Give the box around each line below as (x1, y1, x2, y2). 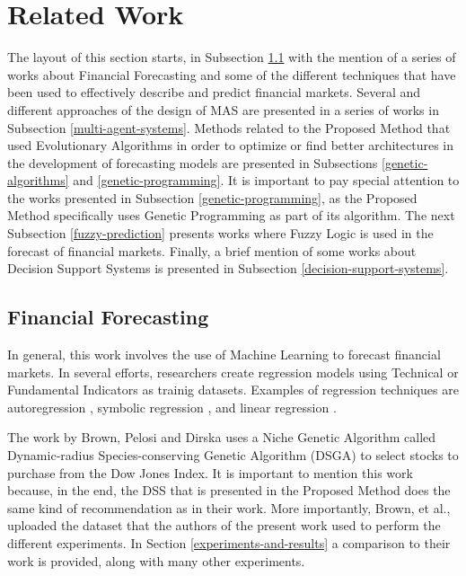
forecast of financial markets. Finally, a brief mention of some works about (7, 241, 417, 260)
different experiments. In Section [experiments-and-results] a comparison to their (7, 533, 451, 552)
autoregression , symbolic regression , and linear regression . (7, 397, 337, 416)
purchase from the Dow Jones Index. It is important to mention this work (7, 463, 413, 482)
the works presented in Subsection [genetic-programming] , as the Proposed (7, 188, 418, 207)
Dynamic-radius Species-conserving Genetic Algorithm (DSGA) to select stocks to (7, 446, 459, 465)
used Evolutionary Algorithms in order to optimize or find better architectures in (7, 136, 453, 155)
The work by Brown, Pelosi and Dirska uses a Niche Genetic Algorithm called (7, 428, 436, 447)
